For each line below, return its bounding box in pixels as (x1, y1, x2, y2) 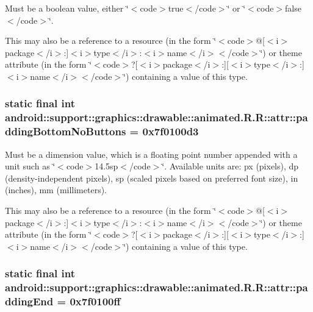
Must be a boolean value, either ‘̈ (5, 2, 129, 14)
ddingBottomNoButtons (5, 124, 126, 139)
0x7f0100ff (70, 294, 121, 309)
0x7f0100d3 (142, 124, 199, 139)
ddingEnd (5, 294, 54, 309)
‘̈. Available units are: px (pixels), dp (162, 160, 299, 172)
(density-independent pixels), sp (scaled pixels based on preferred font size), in (5, 171, 298, 184)
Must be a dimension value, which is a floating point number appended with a (5, 147, 298, 160)
